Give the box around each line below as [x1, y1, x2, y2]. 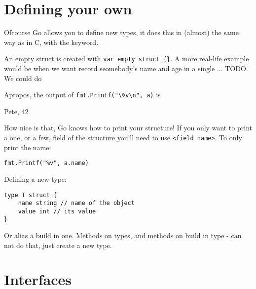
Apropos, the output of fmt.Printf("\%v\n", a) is [4, 89, 161, 100]
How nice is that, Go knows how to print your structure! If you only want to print [4, 123, 252, 133]
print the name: [4, 142, 51, 152]
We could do [4, 73, 42, 83]
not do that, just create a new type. [4, 240, 112, 250]
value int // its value [18, 207, 96, 215]
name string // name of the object [18, 200, 135, 207]
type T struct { [4, 191, 57, 199]
